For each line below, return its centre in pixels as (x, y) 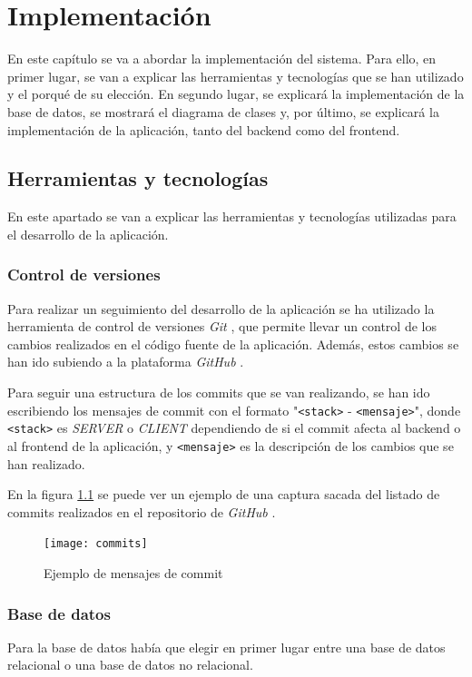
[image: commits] (96, 544)
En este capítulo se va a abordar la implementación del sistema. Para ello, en (222, 59)
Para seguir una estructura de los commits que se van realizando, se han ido (219, 392)
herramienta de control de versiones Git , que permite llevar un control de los (222, 326)
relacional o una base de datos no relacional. (130, 665)
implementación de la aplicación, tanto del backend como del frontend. (204, 129)
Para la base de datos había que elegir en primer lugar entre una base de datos (226, 647)
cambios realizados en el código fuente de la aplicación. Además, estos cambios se (233, 343)
